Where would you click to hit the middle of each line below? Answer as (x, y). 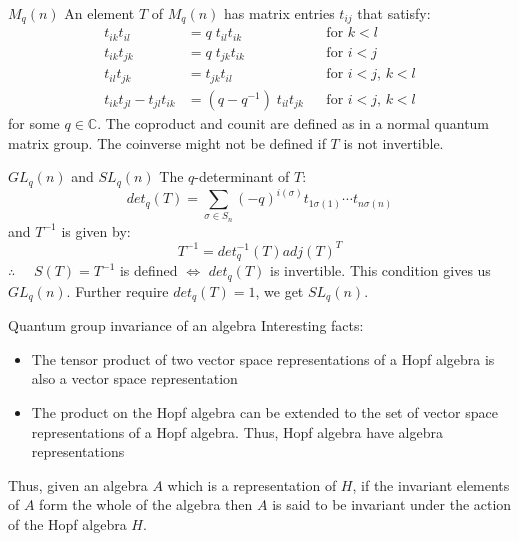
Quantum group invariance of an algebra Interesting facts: (186, 325)
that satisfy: (394, 13)
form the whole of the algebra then (146, 504)
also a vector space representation (134, 378)
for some (34, 122)
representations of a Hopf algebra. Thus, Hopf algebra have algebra (237, 431)
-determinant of (242, 176)
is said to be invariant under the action (392, 504)
